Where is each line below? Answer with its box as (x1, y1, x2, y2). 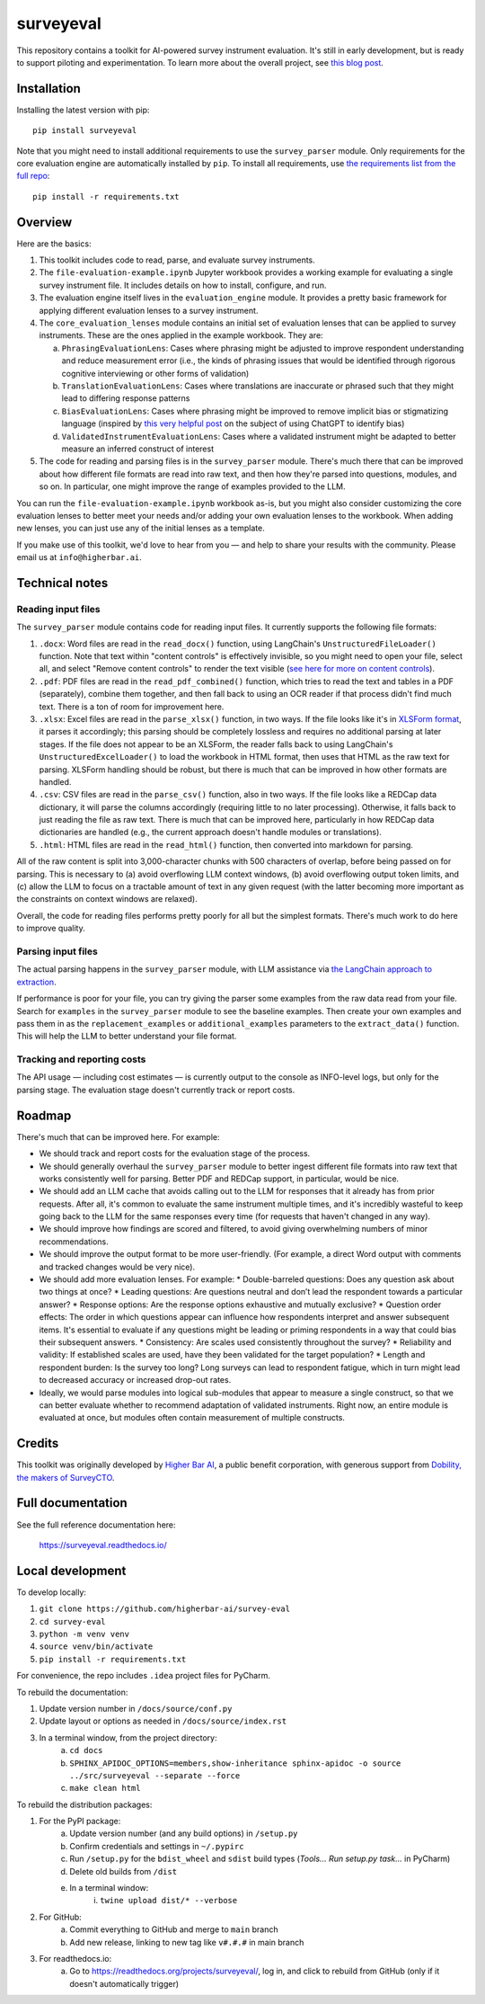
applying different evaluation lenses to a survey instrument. (39, 305, 259, 316)
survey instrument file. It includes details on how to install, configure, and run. (39, 280, 327, 290)
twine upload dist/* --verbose (100, 1895, 238, 1906)
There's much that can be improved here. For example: (16, 1131, 220, 1142)
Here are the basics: (16, 238, 92, 249)
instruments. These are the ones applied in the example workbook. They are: (39, 330, 323, 341)
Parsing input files (16, 945, 98, 957)
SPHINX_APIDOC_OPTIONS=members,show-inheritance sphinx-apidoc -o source (69, 1758, 401, 1768)
